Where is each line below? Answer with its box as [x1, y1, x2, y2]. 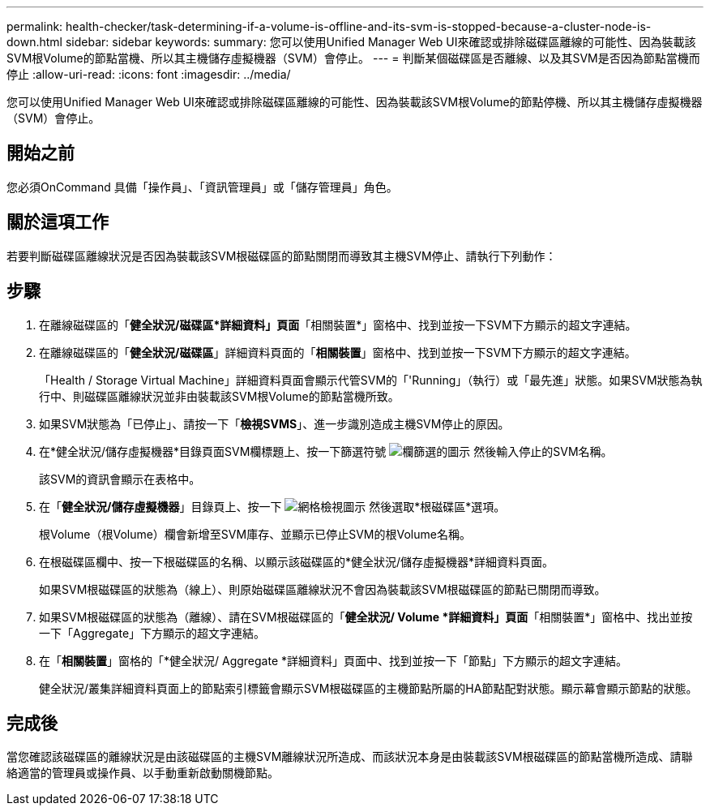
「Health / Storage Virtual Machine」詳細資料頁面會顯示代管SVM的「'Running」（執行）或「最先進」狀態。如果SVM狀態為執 [39, 372, 703, 387]
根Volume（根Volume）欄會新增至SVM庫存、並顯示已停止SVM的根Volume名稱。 [39, 526, 471, 541]
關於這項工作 [6, 212, 109, 233]
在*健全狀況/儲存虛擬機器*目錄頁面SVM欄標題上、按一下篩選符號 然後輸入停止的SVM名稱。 [39, 444, 613, 458]
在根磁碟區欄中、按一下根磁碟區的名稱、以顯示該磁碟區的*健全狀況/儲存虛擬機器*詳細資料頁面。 [39, 554, 554, 569]
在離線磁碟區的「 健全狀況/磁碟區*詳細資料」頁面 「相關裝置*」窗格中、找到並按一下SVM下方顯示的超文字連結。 [39, 317, 637, 332]
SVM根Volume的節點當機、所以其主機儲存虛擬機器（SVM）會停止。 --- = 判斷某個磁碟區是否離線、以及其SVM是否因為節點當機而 [6, 51, 700, 65]
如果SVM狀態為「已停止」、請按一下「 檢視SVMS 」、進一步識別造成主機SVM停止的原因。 [39, 416, 510, 431]
